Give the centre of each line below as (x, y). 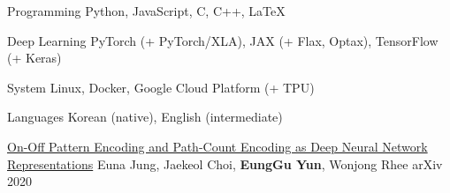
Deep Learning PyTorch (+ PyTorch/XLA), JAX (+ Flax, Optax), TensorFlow (223, 40)
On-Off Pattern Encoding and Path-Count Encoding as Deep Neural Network (217, 146)
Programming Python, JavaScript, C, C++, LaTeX (146, 11)
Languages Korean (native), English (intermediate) (145, 117)
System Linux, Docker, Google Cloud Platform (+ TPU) (161, 87)
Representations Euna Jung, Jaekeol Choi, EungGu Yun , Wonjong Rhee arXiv (225, 163)
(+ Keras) (34, 58)
